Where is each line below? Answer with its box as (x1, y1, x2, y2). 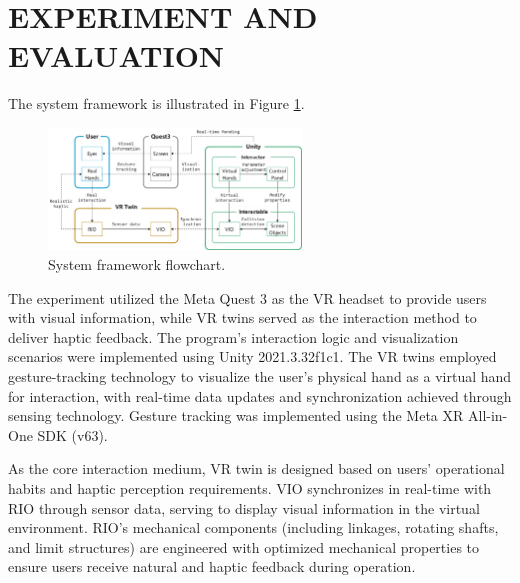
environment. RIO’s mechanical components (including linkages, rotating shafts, (8, 517, 499, 538)
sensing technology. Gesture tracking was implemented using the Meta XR (8, 405, 464, 426)
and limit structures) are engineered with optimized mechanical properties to (8, 536, 480, 557)
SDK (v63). (37, 424, 108, 445)
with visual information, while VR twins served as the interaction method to (8, 307, 477, 328)
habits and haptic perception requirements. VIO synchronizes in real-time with (8, 477, 492, 498)
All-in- (467, 405, 508, 426)
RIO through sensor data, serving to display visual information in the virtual (8, 497, 480, 518)
